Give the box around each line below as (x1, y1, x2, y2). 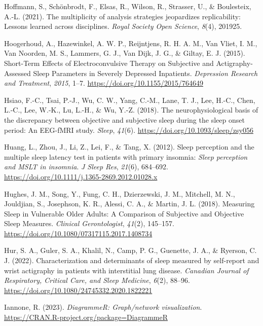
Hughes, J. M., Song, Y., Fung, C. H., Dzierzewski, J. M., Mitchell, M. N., (4, 188, 235, 199)
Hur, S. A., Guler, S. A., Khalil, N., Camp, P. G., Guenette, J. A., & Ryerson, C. (4, 245, 257, 256)
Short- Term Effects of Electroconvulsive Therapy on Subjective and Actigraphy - (4, 57, 253, 68)
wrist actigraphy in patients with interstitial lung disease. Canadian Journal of (4, 265, 249, 275)
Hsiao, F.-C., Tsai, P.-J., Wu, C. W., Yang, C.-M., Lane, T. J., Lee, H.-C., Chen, (4, 94, 255, 105)
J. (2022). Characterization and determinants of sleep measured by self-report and (4, 255, 259, 266)
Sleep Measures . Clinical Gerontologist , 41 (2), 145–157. (4, 218, 174, 229)
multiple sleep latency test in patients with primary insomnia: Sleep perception (4, 151, 248, 162)
